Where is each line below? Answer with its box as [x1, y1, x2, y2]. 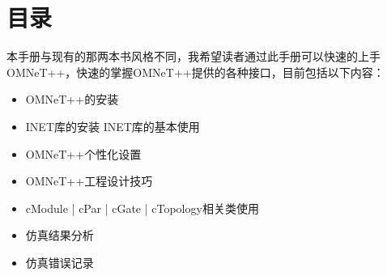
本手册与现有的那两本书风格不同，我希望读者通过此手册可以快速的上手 [6, 48, 381, 65]
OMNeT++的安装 [25, 91, 119, 108]
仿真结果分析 [25, 227, 94, 244]
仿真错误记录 [25, 253, 94, 270]
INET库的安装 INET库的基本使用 [25, 117, 200, 134]
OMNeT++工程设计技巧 [25, 172, 153, 189]
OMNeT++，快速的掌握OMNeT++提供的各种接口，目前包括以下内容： [6, 63, 385, 80]
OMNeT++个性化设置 [25, 145, 142, 162]
